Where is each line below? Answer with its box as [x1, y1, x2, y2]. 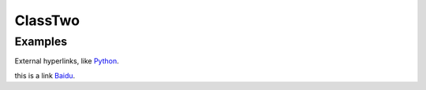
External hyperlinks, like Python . [14, 56, 119, 66]
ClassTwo [14, 12, 80, 29]
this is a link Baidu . [14, 70, 76, 80]
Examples [14, 34, 68, 49]
